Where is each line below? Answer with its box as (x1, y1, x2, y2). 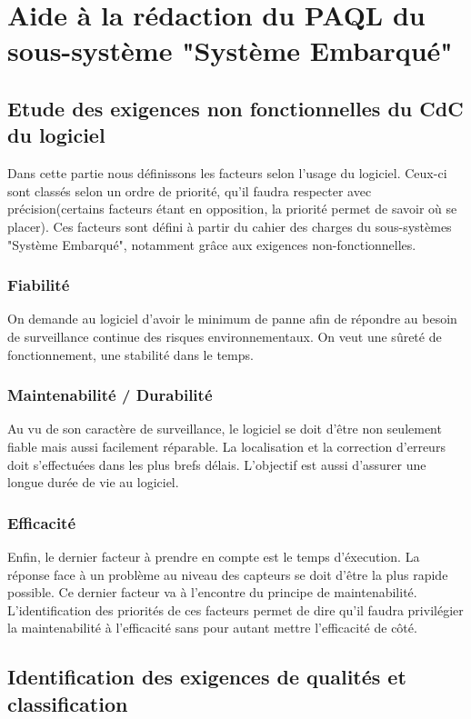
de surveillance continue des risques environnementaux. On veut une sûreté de (7, 326, 442, 345)
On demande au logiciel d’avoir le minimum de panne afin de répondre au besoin (7, 309, 457, 328)
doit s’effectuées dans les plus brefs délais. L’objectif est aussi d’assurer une (7, 454, 426, 474)
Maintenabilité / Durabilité (7, 384, 213, 406)
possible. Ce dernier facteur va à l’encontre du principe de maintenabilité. (7, 583, 417, 602)
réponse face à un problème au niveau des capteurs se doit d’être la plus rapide (7, 564, 448, 584)
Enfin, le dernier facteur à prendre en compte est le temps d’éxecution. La (7, 546, 420, 565)
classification (7, 689, 128, 717)
